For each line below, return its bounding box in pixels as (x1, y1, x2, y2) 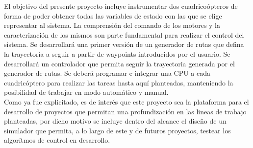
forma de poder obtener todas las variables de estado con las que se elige (4, 10, 222, 21)
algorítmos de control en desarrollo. (4, 135, 110, 145)
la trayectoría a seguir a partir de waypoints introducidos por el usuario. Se (4, 48, 230, 59)
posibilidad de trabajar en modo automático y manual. (4, 87, 169, 97)
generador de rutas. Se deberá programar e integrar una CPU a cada (4, 68, 211, 78)
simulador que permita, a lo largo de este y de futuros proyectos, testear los (4, 125, 231, 135)
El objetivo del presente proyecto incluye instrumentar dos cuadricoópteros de (4, 1, 238, 11)
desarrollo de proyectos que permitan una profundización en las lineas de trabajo (4, 106, 247, 116)
